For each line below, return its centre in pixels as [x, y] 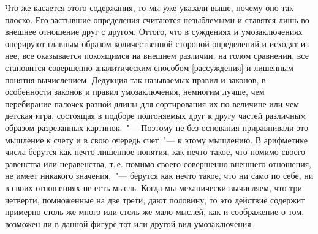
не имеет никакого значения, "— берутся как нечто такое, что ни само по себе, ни [159, 175]
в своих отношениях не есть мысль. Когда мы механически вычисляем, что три [153, 187]
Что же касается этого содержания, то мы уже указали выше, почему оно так [149, 7]
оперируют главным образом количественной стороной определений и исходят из [157, 43]
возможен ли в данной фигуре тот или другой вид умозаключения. [129, 223]
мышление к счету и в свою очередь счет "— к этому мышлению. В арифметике [156, 139]
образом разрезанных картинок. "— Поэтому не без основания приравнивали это [157, 127]
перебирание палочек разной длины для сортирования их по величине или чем [152, 103]
